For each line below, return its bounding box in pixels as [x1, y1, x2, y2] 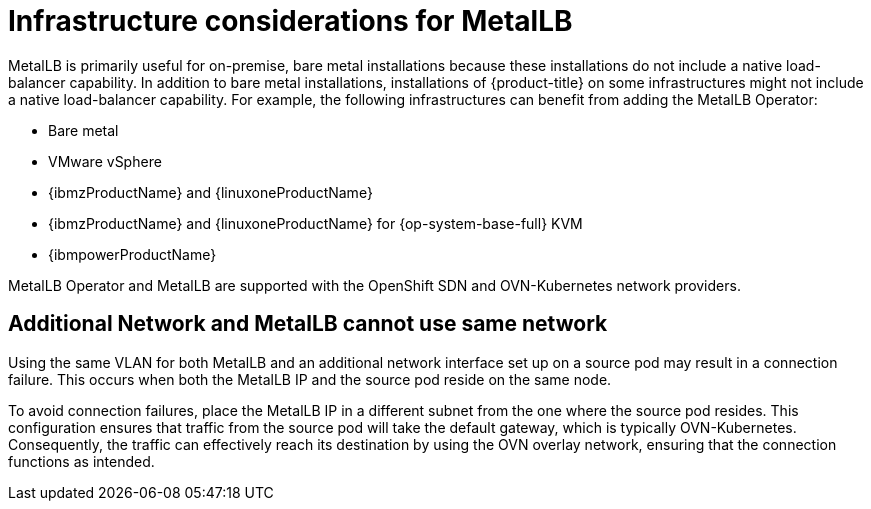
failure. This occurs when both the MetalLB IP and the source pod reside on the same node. [8, 370, 612, 388]
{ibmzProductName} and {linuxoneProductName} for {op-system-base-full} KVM [48, 214, 583, 232]
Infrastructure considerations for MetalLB [8, 4, 573, 38]
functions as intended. [8, 452, 155, 470]
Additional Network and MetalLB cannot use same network [8, 311, 608, 337]
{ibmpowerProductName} [48, 245, 217, 263]
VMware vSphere [48, 152, 162, 170]
